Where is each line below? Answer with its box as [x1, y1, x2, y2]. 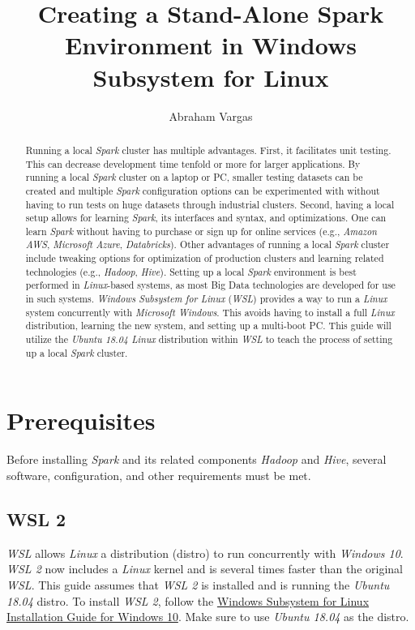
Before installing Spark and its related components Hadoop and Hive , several [6, 451, 387, 468]
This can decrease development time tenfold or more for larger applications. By [25, 156, 361, 170]
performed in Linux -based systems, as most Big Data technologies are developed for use [25, 278, 396, 292]
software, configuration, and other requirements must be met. [6, 466, 311, 483]
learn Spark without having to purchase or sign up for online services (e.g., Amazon [25, 224, 377, 238]
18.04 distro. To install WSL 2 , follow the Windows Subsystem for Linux [6, 592, 370, 609]
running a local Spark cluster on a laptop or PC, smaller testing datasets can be [25, 170, 363, 184]
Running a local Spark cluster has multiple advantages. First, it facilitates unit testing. [25, 143, 391, 156]
